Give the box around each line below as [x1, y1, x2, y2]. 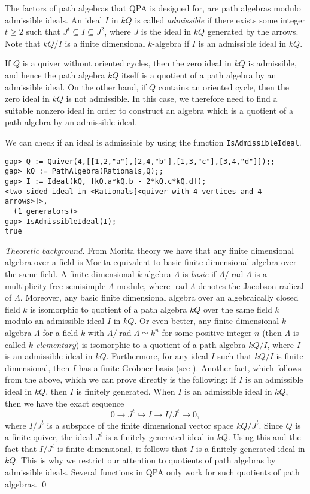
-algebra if [152, 37, 190, 49]
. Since [259, 419, 283, 431]
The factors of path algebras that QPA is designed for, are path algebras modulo [5, 2, 301, 14]
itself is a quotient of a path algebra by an [121, 68, 276, 81]
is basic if [182, 268, 217, 280]
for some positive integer [162, 326, 252, 338]
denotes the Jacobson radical [198, 279, 304, 292]
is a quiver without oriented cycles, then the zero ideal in [22, 57, 232, 69]
